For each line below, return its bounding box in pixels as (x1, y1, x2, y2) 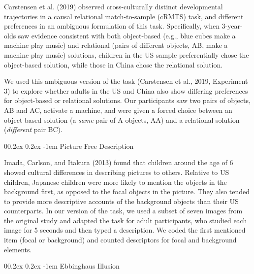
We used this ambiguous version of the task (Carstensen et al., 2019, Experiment (4, 76, 248, 86)
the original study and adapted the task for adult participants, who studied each (4, 215, 247, 225)
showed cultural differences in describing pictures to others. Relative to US (4, 167, 229, 177)
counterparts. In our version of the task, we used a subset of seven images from (4, 205, 243, 216)
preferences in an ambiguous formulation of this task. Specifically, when (4, 21, 220, 31)
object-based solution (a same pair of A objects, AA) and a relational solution (4, 114, 240, 125)
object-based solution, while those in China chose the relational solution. (4, 59, 223, 69)
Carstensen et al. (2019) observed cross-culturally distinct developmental (4, 1, 223, 11)
